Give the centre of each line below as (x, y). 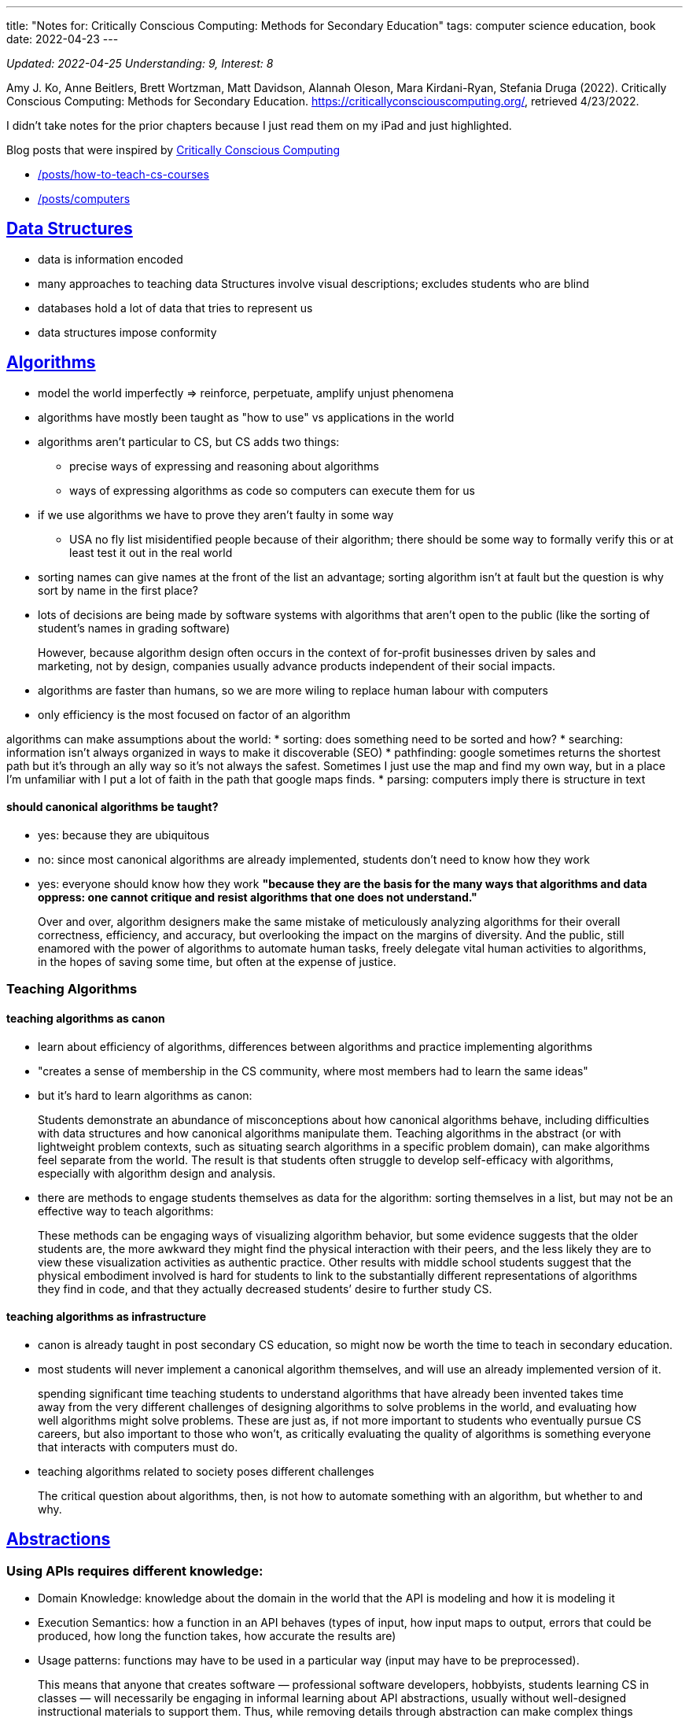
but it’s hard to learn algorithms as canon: (145, 1095)
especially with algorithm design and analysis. (157, 1173)
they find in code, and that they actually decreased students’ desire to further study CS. (265, 1288)
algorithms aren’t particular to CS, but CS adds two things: (189, 441)
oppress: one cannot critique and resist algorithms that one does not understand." (258, 897)
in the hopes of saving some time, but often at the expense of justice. (217, 961)
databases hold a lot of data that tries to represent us (175, 308)
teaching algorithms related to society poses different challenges (206, 1471)
